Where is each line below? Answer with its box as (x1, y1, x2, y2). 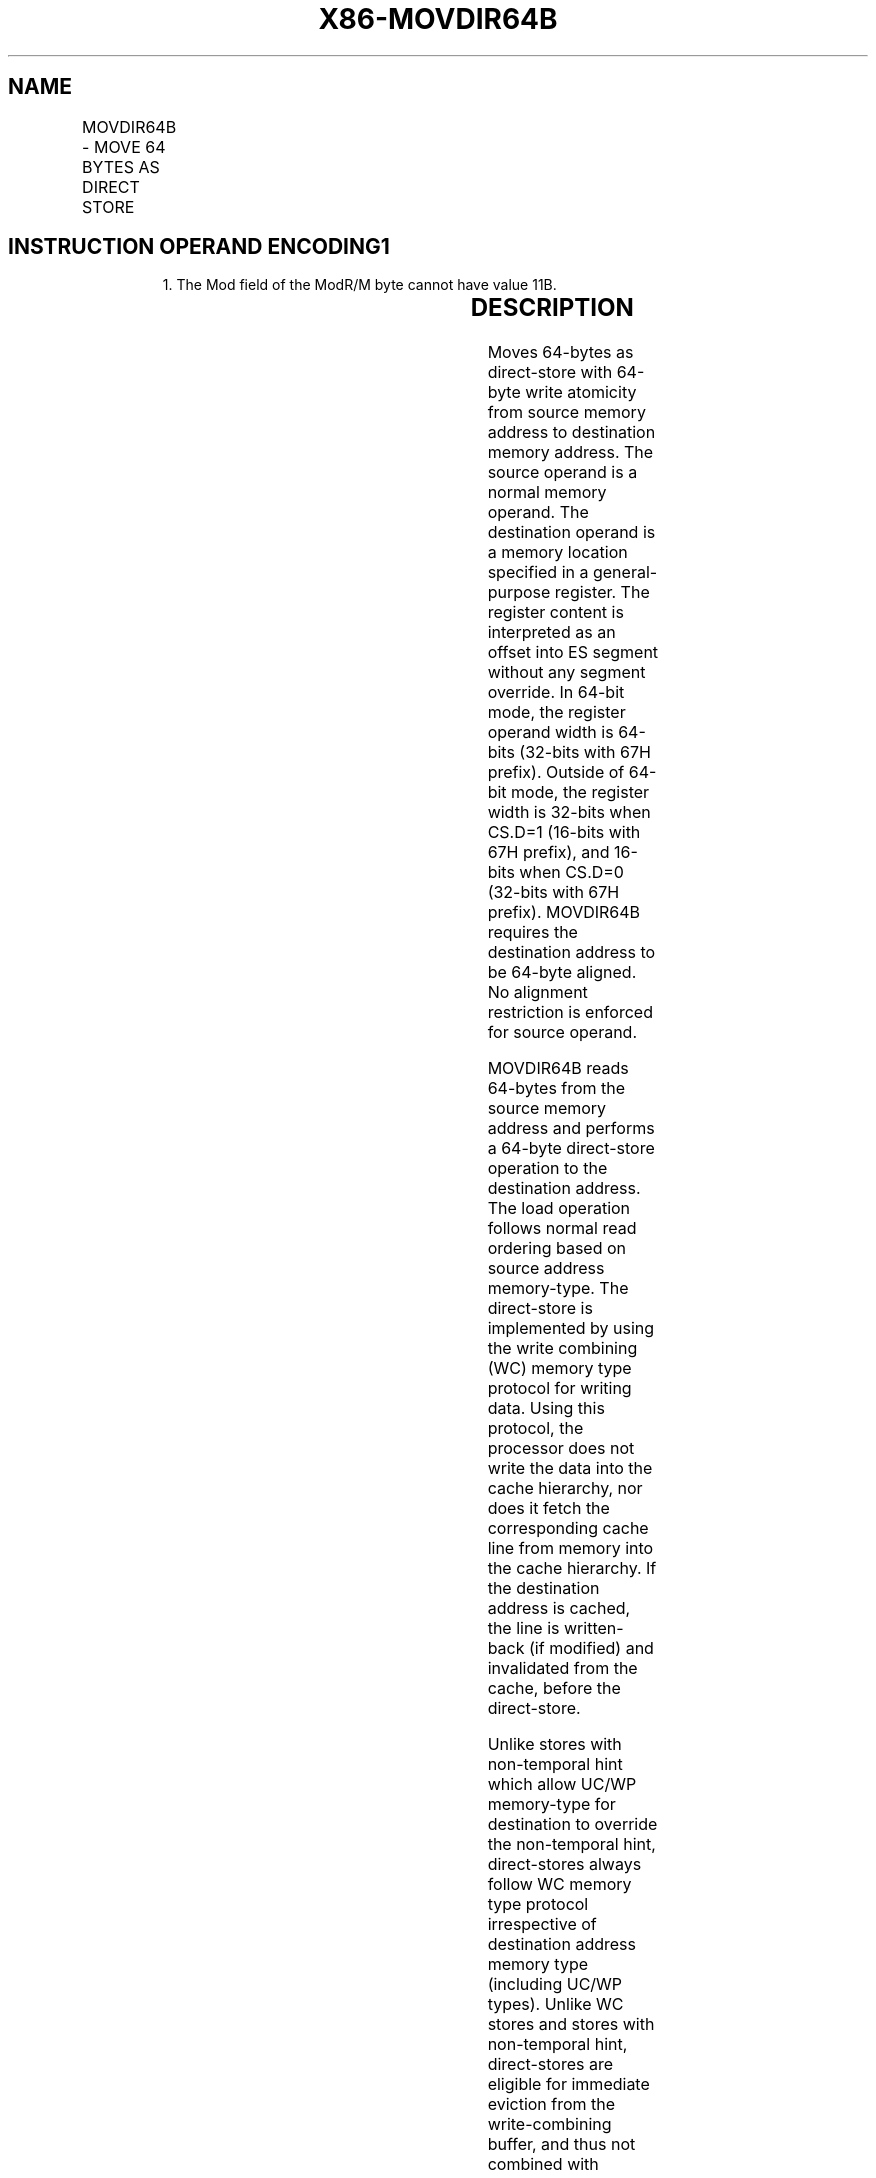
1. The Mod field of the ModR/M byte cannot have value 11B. (162, 276, 557, 294)
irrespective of (487, 1914, 597, 1935)
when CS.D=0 (519, 862, 624, 883)
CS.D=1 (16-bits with (487, 822, 641, 843)
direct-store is (487, 1298, 593, 1319)
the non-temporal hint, (487, 1834, 656, 1855)
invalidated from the (487, 1658, 638, 1679)
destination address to (487, 942, 656, 963)
